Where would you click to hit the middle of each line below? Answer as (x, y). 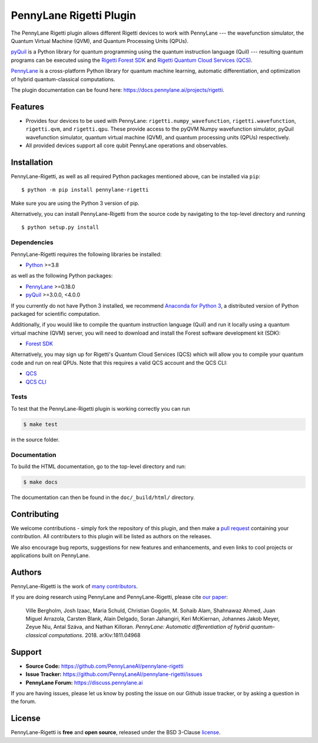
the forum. (24, 702)
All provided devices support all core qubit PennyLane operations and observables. (127, 145)
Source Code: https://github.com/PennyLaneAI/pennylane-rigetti (105, 666)
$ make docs (41, 482)
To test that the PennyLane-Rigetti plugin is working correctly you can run (100, 408)
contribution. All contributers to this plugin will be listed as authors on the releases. (111, 537)
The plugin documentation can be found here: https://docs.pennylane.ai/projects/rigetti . (118, 90)
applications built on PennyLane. (51, 555)
